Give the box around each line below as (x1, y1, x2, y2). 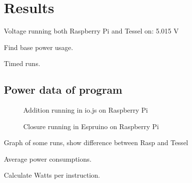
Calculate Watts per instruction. (4, 170, 100, 180)
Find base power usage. (4, 42, 73, 52)
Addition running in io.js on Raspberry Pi (23, 105, 148, 115)
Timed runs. (4, 58, 40, 68)
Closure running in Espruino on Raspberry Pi (23, 121, 159, 131)
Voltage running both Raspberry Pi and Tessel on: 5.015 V (4, 26, 179, 36)
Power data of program (4, 82, 123, 97)
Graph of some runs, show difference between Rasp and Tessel (4, 137, 188, 148)
